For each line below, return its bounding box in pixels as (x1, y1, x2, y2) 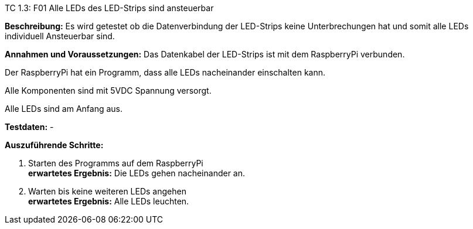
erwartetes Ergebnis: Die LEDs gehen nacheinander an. (28, 168, 246, 178)
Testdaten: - (5, 122, 54, 132)
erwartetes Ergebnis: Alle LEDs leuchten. (28, 196, 189, 206)
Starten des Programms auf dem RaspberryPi (28, 158, 203, 168)
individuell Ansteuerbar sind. (5, 31, 115, 41)
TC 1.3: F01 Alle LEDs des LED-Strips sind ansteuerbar (5, 3, 214, 13)
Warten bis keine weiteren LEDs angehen (28, 186, 186, 196)
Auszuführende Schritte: (5, 140, 104, 150)
